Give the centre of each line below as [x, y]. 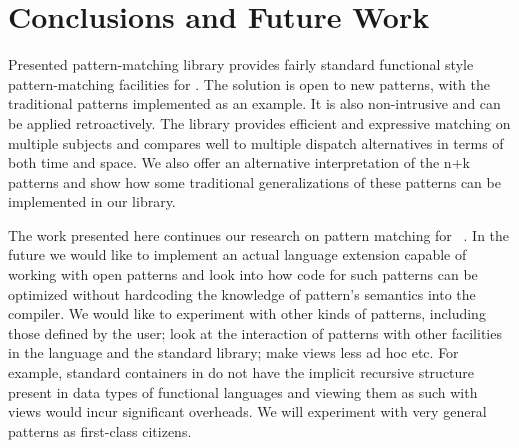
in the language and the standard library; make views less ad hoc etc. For [233, 352]
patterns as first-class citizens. [100, 430]
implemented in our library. [92, 201]
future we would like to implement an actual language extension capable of [237, 254]
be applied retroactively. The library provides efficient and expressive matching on [259, 122]
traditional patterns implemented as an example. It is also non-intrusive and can [254, 103]
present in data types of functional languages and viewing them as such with [243, 391]
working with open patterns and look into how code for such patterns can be [243, 274]
